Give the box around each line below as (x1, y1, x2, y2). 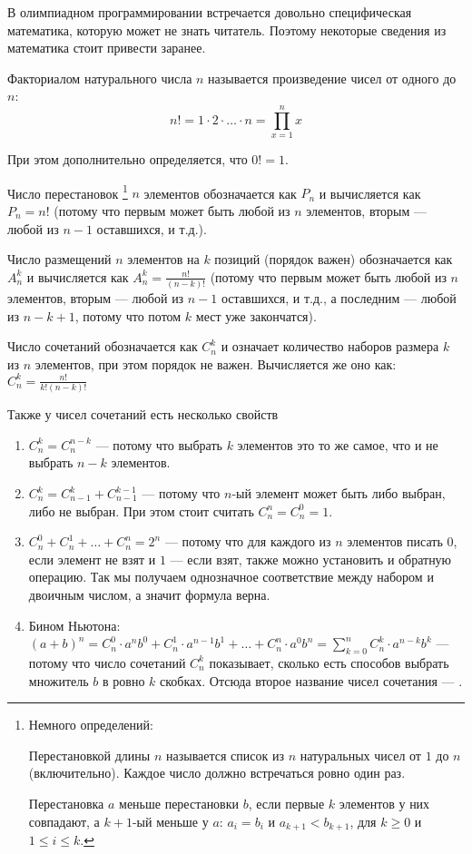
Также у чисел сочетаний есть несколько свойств (7, 405, 279, 424)
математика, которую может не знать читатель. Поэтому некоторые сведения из (7, 20, 447, 39)
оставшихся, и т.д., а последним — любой (221, 289, 457, 308)
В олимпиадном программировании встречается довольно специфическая (7, 3, 412, 21)
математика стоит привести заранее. (7, 38, 206, 57)
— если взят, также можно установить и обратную (170, 549, 452, 568)
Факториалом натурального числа (7, 68, 192, 87)
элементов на (127, 250, 200, 269)
